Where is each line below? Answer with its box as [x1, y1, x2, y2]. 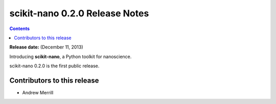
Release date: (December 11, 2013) [9, 44, 84, 50]
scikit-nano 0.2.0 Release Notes [9, 8, 149, 19]
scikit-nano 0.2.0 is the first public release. [9, 63, 100, 69]
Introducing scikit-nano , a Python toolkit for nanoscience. [9, 54, 132, 60]
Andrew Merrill [22, 90, 54, 96]
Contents [9, 25, 30, 32]
